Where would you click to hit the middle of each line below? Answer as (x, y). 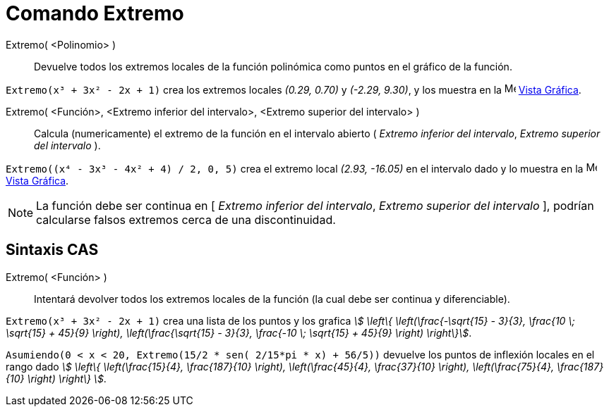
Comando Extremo (95, 13)
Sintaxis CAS (52, 250)
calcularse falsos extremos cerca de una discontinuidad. (186, 219)
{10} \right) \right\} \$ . (56, 378)
